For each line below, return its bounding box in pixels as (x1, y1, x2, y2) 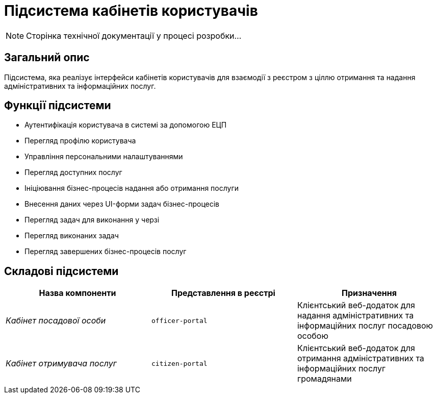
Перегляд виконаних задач (24, 231, 119, 240)
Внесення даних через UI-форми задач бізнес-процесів (24, 200, 219, 209)
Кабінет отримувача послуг (6, 358, 117, 369)
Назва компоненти (39, 288, 116, 298)
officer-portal (151, 316, 208, 325)
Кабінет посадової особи (6, 315, 106, 326)
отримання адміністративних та (297, 353, 424, 364)
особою (297, 331, 328, 341)
